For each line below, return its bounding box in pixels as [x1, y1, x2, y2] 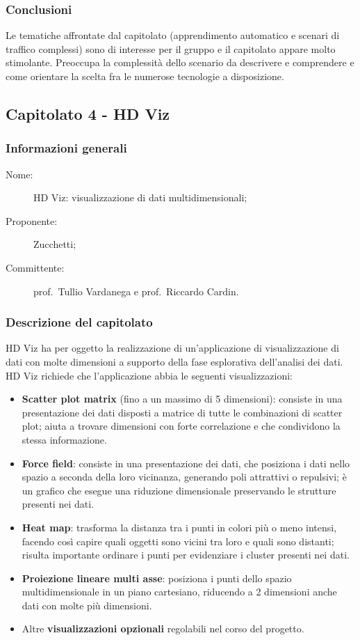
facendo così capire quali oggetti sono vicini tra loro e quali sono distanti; [22, 533, 334, 548]
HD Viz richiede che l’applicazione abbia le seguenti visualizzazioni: [6, 368, 293, 382]
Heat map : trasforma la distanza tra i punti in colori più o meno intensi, [22, 520, 337, 534]
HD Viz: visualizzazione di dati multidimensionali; [33, 190, 247, 205]
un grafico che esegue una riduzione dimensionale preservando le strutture [22, 483, 336, 497]
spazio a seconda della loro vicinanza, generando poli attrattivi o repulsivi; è [22, 469, 347, 484]
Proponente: [6, 213, 58, 228]
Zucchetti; [33, 237, 76, 251]
